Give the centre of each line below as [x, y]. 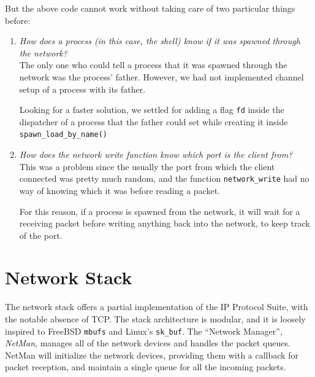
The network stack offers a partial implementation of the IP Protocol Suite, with [157, 307]
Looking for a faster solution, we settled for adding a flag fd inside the [152, 110]
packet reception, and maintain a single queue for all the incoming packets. [146, 367]
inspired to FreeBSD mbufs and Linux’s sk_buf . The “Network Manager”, [144, 331]
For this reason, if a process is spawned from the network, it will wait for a [160, 211]
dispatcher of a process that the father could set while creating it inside [154, 121]
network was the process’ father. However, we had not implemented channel [161, 76]
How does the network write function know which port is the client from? [156, 154]
